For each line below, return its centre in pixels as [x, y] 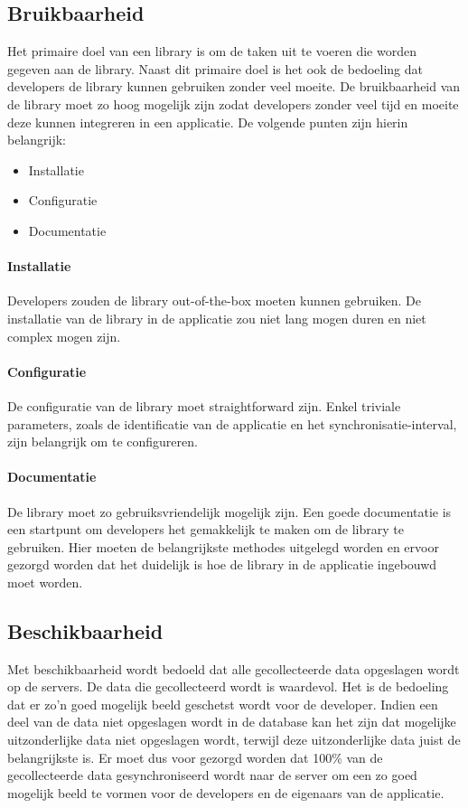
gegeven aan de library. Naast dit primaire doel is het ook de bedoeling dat [215, 68]
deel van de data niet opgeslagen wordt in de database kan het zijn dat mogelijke [232, 722]
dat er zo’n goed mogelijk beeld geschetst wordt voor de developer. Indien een [223, 704]
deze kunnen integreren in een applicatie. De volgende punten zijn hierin [208, 122]
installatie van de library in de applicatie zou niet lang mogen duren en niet [217, 318]
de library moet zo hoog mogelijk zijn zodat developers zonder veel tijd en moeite [233, 103]
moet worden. [45, 582]
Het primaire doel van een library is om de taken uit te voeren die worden [212, 51]
